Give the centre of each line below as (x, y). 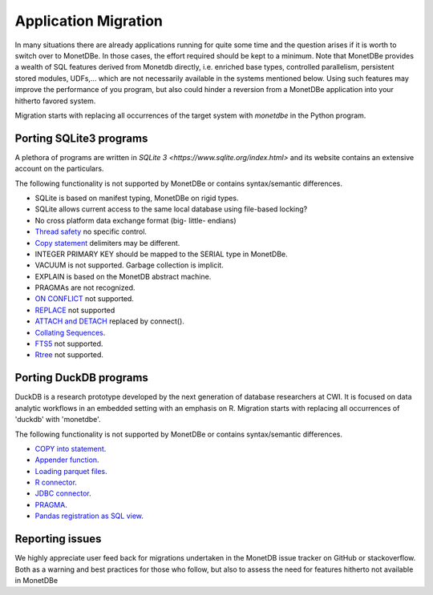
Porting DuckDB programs (81, 378)
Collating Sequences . (70, 332)
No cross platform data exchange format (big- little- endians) (136, 220)
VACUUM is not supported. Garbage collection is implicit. (129, 265)
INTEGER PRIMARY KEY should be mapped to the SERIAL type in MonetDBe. (161, 254)
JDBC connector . (63, 493)
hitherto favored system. (55, 101)
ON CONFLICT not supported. (84, 299)
